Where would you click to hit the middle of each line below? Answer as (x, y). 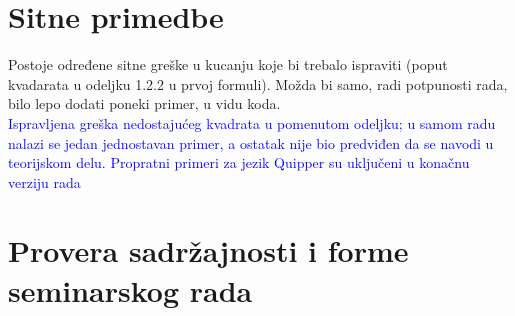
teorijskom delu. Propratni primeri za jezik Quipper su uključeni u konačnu (239, 162)
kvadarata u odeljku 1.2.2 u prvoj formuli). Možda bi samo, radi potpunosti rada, (258, 83)
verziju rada (44, 181)
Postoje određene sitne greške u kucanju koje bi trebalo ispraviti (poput (228, 64)
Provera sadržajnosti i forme (208, 250)
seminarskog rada (130, 289)
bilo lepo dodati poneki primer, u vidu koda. (144, 103)
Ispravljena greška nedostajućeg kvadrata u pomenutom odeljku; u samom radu (252, 122)
